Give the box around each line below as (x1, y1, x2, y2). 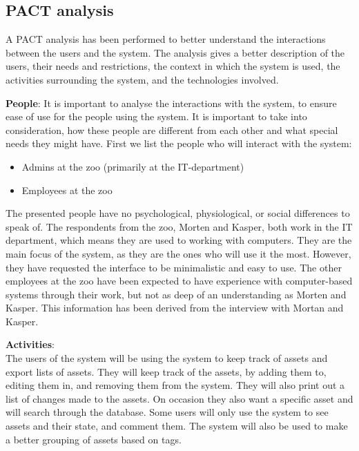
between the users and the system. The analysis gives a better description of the (6, 45, 345, 59)
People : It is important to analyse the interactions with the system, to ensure (6, 95, 337, 110)
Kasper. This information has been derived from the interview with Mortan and (6, 300, 344, 315)
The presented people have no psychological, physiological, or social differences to (6, 206, 350, 220)
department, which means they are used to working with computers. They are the (6, 233, 352, 247)
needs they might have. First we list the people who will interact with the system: (6, 136, 352, 151)
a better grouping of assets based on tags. (6, 432, 182, 446)
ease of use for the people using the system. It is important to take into (6, 109, 307, 124)
